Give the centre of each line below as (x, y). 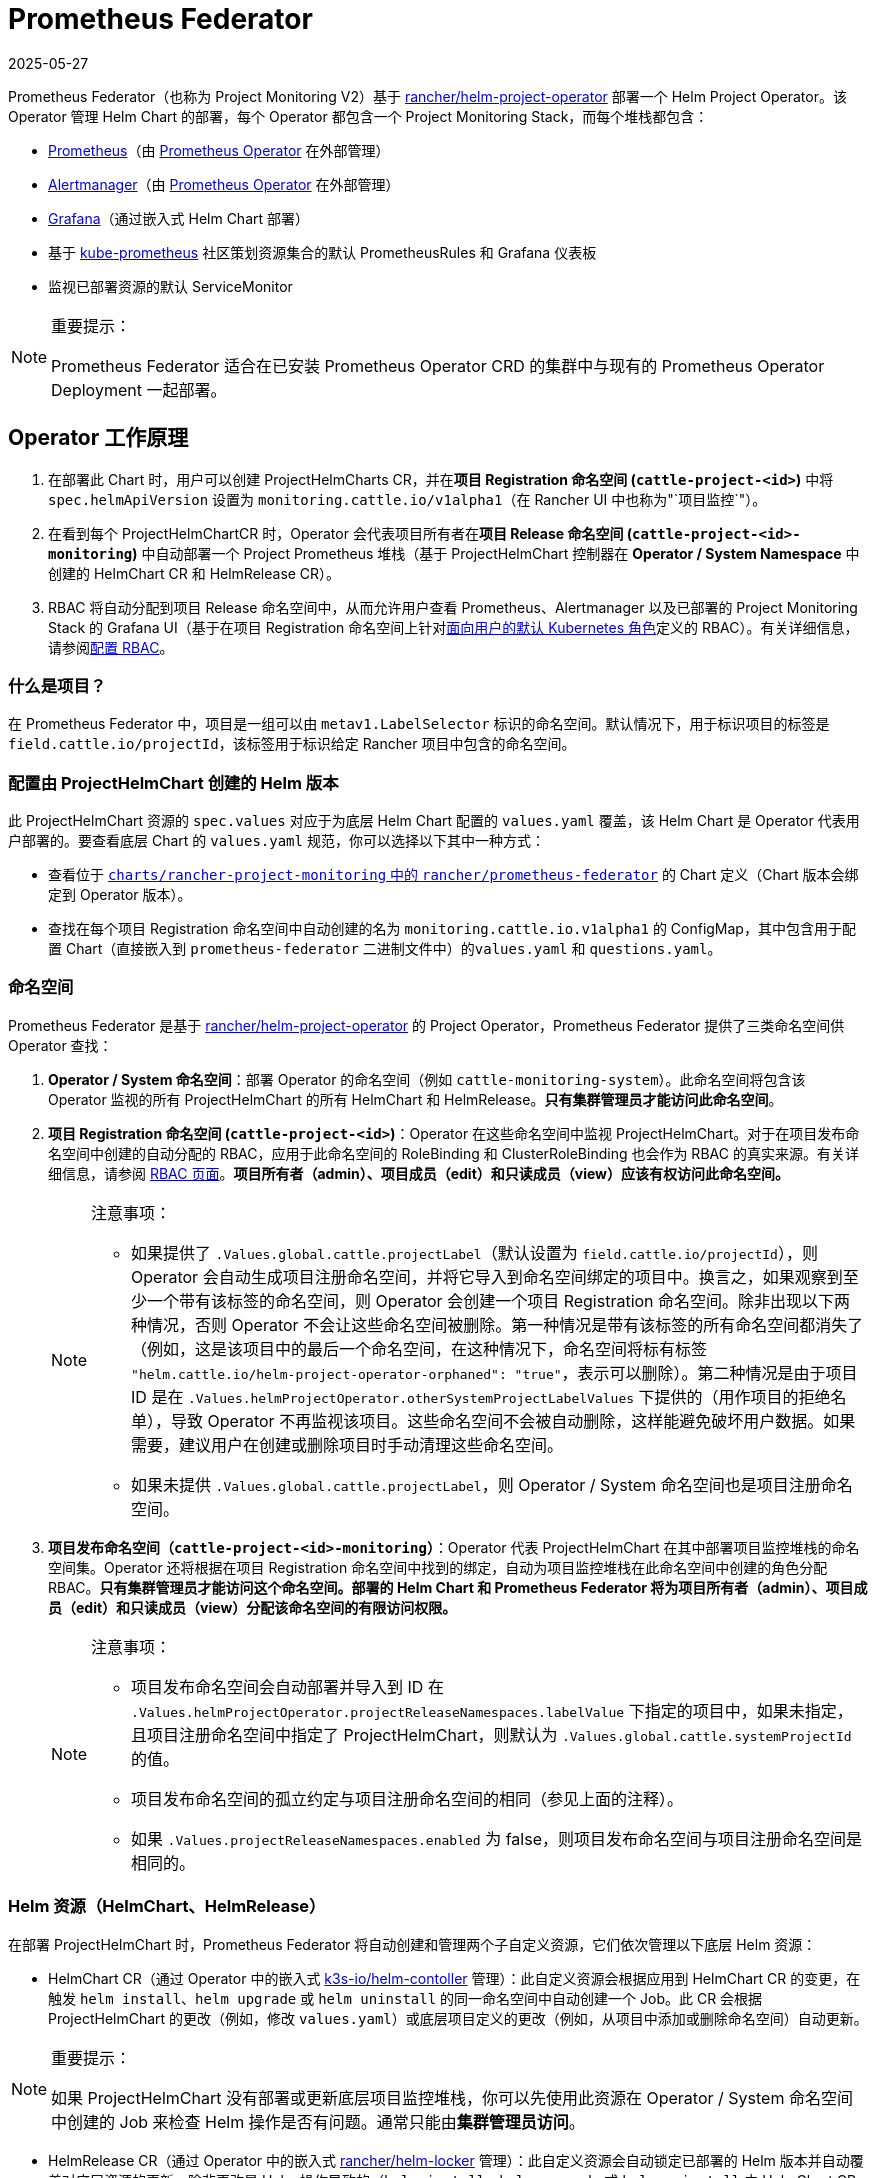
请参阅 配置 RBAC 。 (111, 647)
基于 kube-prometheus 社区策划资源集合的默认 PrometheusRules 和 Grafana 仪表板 (322, 252)
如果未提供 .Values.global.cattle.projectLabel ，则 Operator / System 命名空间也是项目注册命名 (492, 1484)
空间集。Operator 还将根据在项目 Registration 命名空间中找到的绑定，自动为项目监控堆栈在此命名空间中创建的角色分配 (438, 1567)
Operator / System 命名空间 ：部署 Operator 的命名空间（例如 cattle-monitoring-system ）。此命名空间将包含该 (427, 1079)
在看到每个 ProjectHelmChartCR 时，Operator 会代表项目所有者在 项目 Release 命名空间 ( (340, 533)
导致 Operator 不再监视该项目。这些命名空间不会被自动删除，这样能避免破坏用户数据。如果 (513, 1420)
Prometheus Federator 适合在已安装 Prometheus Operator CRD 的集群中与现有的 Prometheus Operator (438, 365)
